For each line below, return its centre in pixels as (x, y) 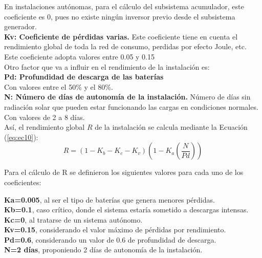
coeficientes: (23, 182)
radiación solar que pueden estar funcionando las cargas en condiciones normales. (131, 106)
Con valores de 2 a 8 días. (45, 117)
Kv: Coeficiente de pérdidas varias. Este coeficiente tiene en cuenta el (121, 36)
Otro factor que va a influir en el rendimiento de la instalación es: (107, 66)
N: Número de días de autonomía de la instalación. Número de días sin (127, 97)
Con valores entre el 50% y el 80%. (59, 86)
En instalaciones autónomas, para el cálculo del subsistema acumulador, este (124, 6)
